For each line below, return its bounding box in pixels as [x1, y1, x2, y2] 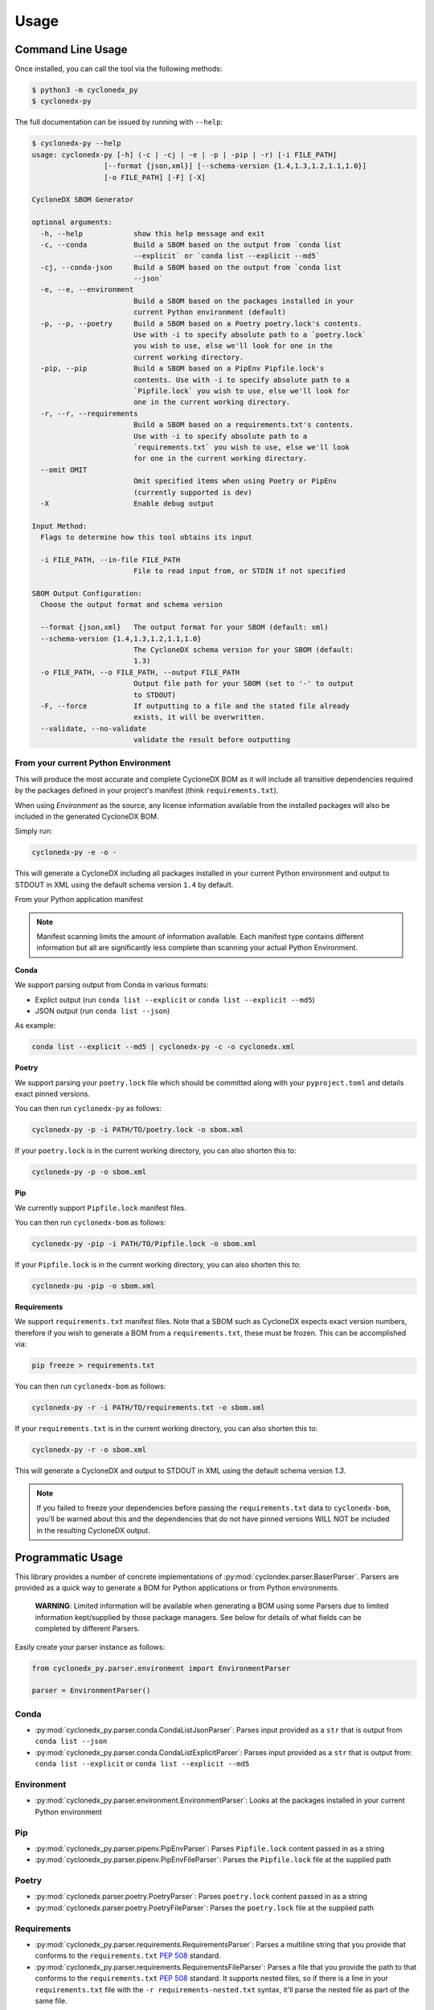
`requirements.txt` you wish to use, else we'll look [133, 442, 350, 452]
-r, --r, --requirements [40, 408, 138, 418]
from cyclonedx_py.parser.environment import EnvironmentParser [31, 1663, 291, 1672]
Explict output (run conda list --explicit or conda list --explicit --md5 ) [35, 995, 315, 1004]
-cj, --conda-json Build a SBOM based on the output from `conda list [40, 262, 342, 272]
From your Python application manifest [14, 895, 144, 904]
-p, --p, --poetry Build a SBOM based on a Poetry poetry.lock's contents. [40, 318, 363, 328]
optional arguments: [31, 218, 113, 227]
